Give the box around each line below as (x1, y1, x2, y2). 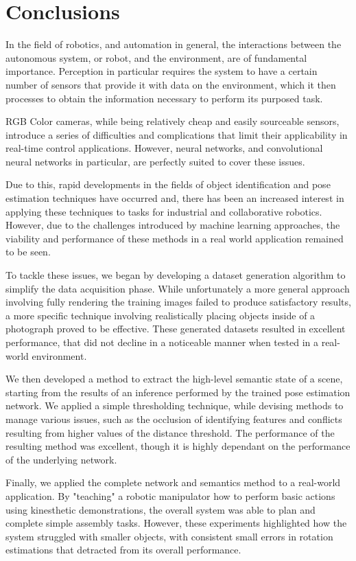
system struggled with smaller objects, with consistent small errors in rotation (5, 529, 333, 543)
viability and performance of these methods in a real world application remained (5, 231, 344, 245)
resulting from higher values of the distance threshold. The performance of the (5, 425, 335, 439)
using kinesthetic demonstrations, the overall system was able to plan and (5, 502, 316, 516)
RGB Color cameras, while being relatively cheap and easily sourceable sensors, (5, 114, 340, 128)
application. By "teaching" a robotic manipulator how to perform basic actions (5, 488, 335, 503)
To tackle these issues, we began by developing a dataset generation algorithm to (5, 268, 346, 282)
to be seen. (5, 244, 51, 259)
